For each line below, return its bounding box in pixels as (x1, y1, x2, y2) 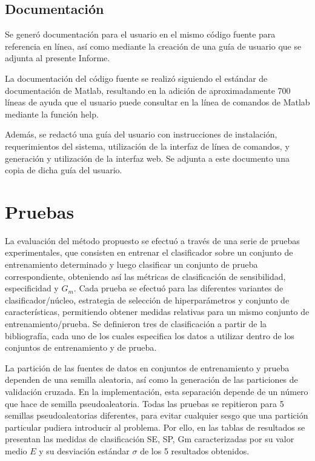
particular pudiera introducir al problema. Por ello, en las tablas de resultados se (5, 420, 305, 433)
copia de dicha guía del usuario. (5, 164, 122, 176)
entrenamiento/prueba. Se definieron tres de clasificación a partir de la (5, 317, 267, 330)
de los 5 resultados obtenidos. (140, 444, 250, 457)
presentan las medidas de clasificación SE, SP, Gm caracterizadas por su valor (5, 433, 294, 445)
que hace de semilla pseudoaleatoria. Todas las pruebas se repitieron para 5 (5, 397, 284, 410)
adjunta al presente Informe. (5, 51, 110, 64)
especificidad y (5, 282, 59, 294)
